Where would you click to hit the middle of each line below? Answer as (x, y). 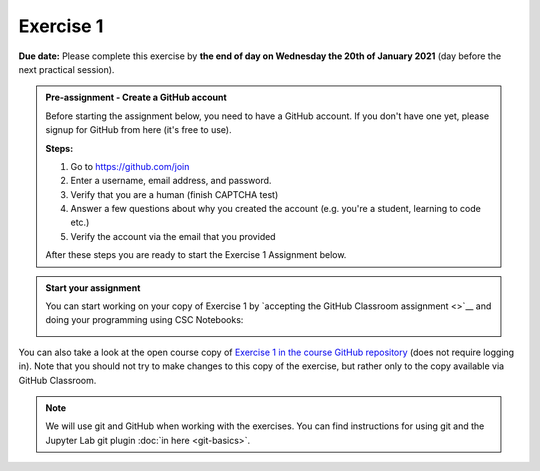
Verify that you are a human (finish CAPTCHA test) (174, 194)
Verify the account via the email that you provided (173, 236)
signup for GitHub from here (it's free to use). (138, 130)
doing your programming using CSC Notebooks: (144, 320)
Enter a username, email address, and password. (171, 181)
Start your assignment (93, 287)
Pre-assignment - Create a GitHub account (136, 97)
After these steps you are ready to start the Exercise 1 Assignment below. (196, 255)
